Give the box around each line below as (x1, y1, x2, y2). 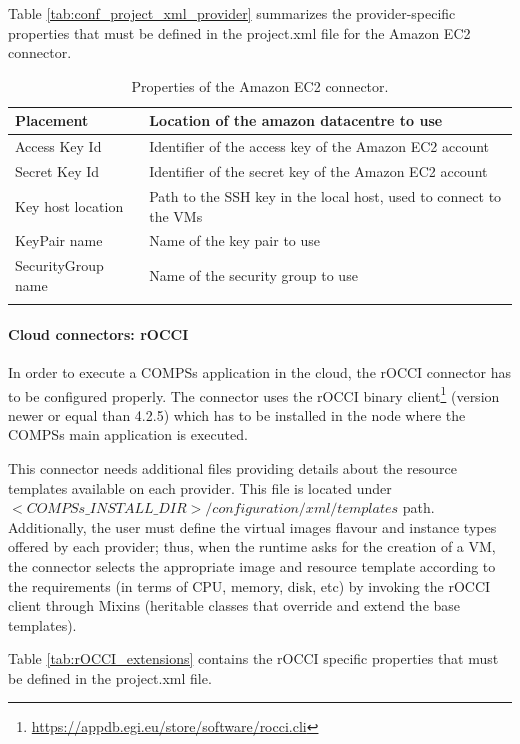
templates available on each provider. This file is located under (8, 477, 392, 498)
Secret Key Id (15, 161, 100, 182)
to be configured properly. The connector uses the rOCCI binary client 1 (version (8, 382, 500, 406)
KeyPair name (15, 230, 103, 251)
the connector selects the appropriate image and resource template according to (8, 555, 496, 576)
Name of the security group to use (149, 264, 358, 285)
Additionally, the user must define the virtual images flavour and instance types (8, 516, 497, 537)
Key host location (15, 195, 124, 216)
